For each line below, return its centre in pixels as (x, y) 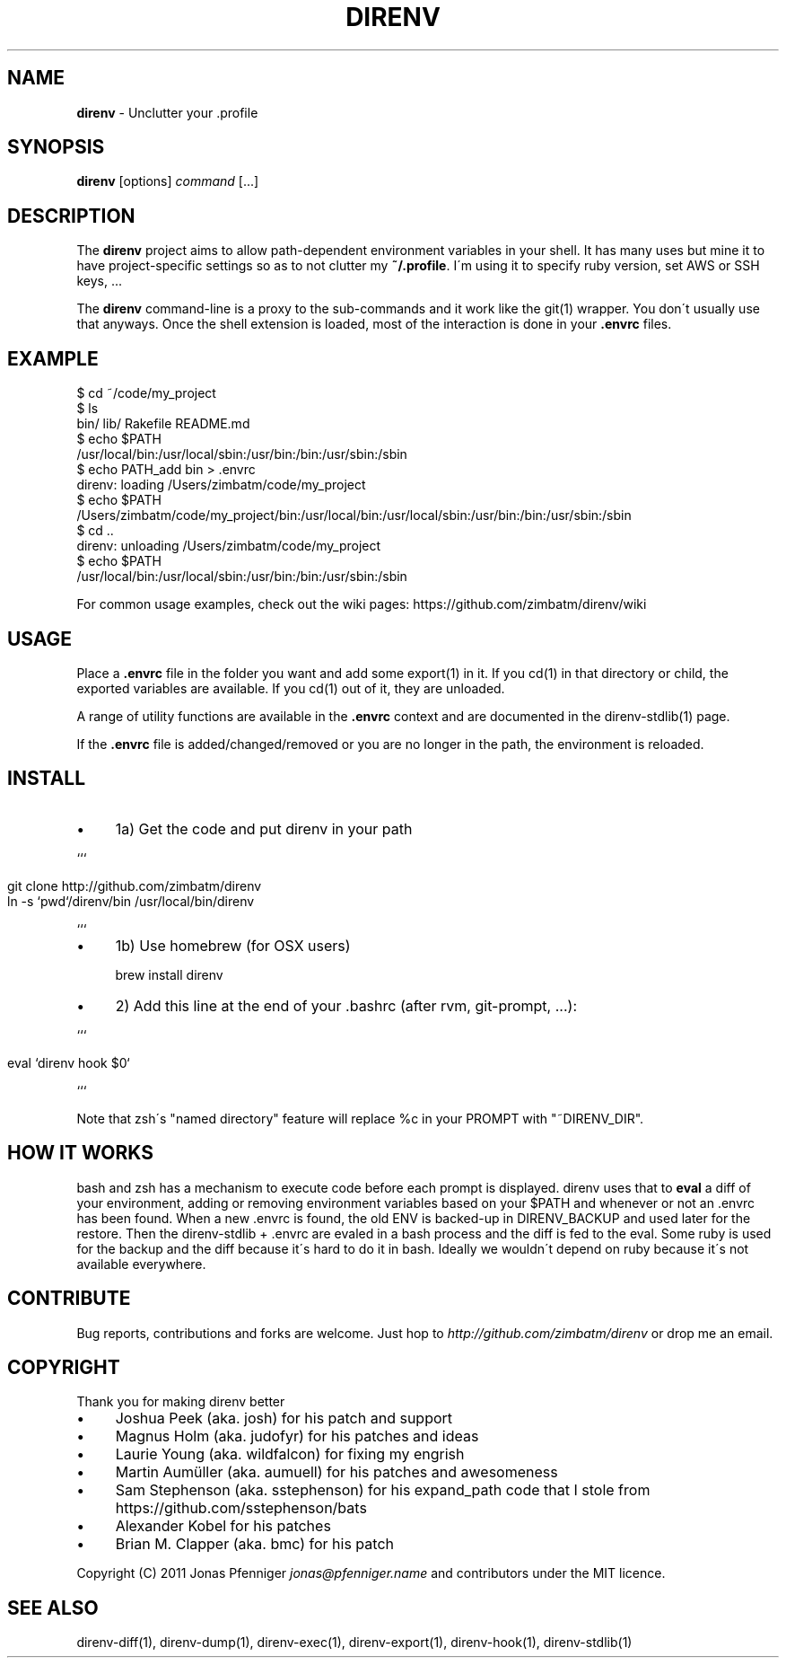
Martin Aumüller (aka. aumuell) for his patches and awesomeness (336, 1472)
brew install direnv (169, 974)
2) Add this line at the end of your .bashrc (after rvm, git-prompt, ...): (346, 1005)
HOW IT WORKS (80, 1153)
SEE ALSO (53, 1608)
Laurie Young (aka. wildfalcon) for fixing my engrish (290, 1454)
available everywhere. (141, 1264)
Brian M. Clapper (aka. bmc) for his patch (254, 1544)
